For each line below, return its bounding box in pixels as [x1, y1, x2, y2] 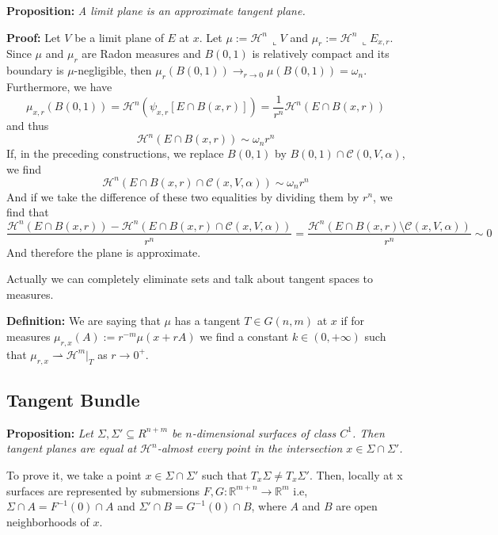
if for [340, 312, 365, 329]
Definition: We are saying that [6, 312, 161, 329]
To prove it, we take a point [6, 466, 142, 483]
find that [6, 204, 49, 220]
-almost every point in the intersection [157, 440, 343, 457]
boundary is [6, 62, 64, 78]
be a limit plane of [74, 29, 164, 45]
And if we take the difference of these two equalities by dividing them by [6, 188, 359, 204]
